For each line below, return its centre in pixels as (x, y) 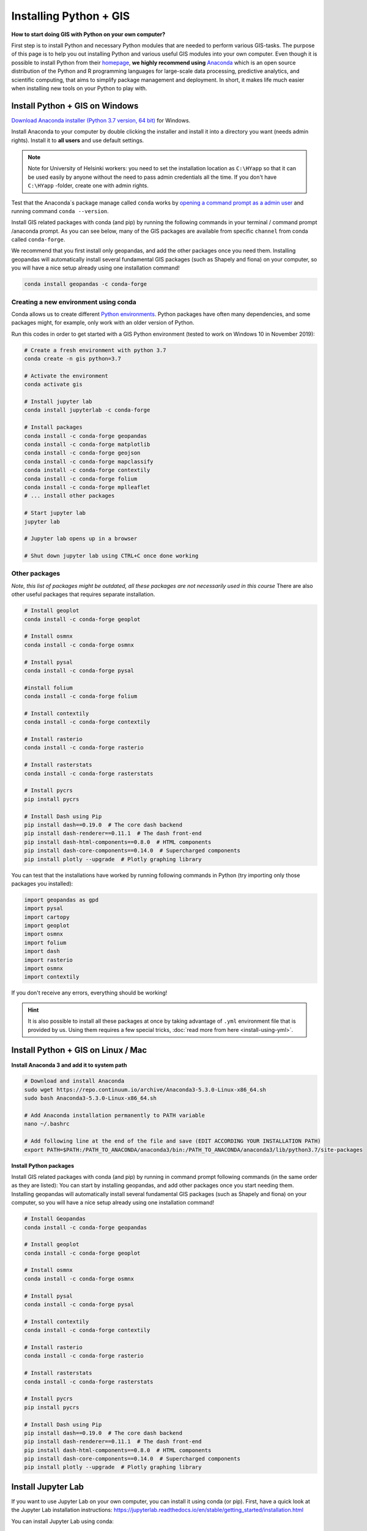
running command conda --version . (60, 211)
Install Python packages (43, 1165)
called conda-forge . (38, 239)
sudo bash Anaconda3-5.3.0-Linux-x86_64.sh (91, 1098)
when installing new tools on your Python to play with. (79, 88)
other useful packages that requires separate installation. (83, 595)
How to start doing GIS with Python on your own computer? (88, 34)
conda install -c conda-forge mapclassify (89, 461)
